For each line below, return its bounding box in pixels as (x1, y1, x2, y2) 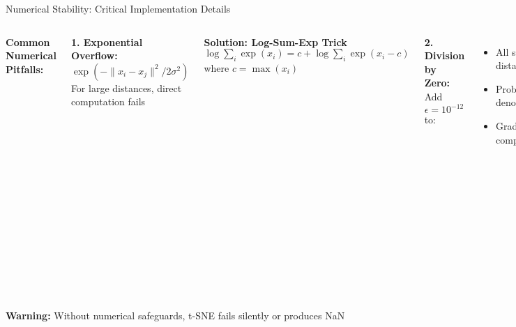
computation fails (70, 94, 146, 109)
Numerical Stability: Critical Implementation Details (6, 1, 231, 15)
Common (6, 34, 50, 49)
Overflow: (70, 48, 118, 63)
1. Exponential (70, 34, 143, 49)
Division (424, 48, 465, 63)
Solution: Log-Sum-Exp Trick (204, 34, 347, 49)
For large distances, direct (70, 80, 182, 95)
